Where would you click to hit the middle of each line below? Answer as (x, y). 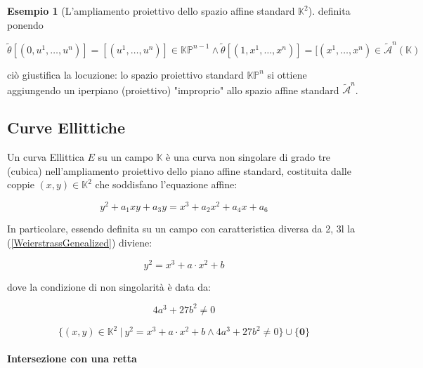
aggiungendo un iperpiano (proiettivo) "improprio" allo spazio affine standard (173, 90)
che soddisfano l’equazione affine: (166, 184)
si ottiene (287, 74)
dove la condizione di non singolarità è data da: (109, 286)
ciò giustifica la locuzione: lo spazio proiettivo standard (125, 74)
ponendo (25, 24)
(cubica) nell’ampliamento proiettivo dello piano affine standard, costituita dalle (179, 170)
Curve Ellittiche (66, 127)
